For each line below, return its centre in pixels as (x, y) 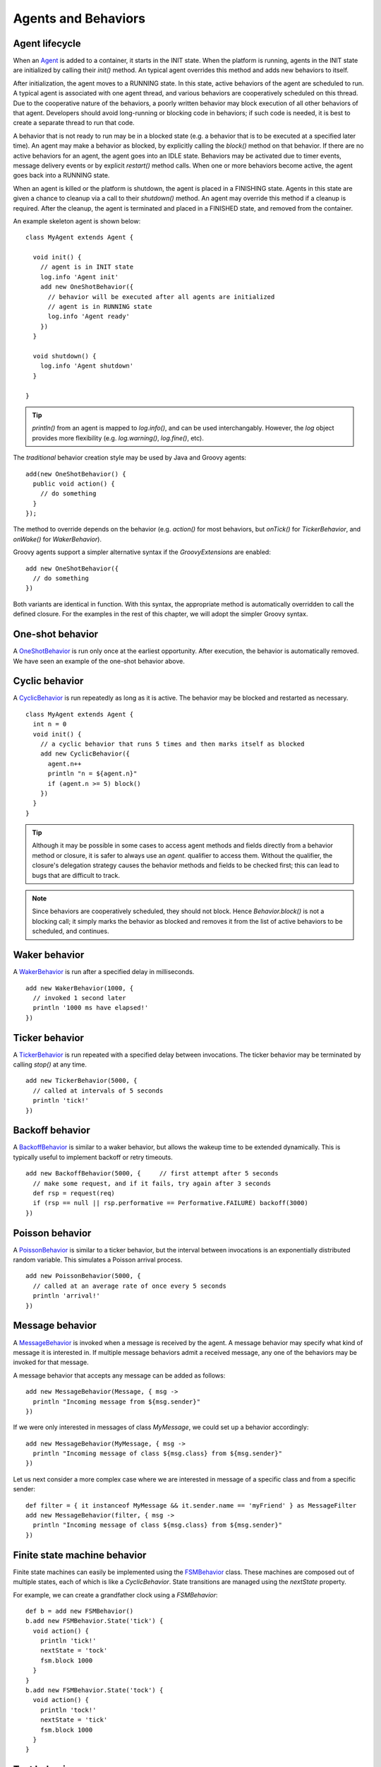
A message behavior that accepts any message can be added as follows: (119, 1375)
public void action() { (74, 483)
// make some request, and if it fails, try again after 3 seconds (152, 1183)
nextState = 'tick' (74, 1720)
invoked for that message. (51, 1362)
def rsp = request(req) (74, 1193)
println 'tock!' (68, 1710)
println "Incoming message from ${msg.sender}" (117, 1402)
